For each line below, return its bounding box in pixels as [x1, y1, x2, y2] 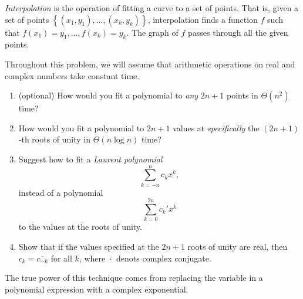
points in [227, 89, 258, 101]
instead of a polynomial [18, 186, 103, 198]
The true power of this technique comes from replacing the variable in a [5, 271, 263, 284]
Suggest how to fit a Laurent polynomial [18, 152, 163, 165]
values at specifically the [173, 121, 260, 134]
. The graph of [126, 26, 179, 38]
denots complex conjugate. [116, 252, 211, 264]
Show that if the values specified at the [18, 240, 159, 252]
